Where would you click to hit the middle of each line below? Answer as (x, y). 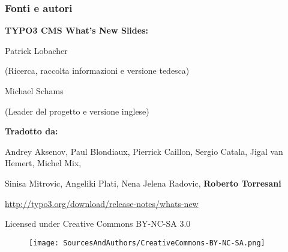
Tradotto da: (31, 131)
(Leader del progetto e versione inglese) (77, 111)
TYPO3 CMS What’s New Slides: (76, 30)
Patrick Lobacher (36, 50)
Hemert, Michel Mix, (43, 163)
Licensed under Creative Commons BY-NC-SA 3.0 (98, 223)
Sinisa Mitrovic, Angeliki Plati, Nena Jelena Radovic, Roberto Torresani (143, 183)
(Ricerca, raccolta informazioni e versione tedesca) (97, 70)
